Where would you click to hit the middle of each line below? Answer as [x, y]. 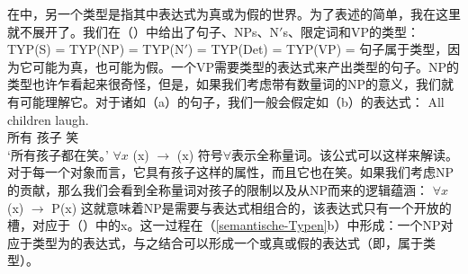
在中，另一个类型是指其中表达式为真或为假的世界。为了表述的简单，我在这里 [234, 13]
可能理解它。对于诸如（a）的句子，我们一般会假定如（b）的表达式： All [232, 101]
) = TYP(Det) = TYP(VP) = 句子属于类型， [318, 49]
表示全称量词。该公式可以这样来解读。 [345, 154]
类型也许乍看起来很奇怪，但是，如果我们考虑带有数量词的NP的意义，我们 [225, 84]
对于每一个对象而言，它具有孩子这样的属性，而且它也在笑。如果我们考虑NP [231, 172]
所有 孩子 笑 [43, 137]
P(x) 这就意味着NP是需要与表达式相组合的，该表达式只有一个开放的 [252, 207]
